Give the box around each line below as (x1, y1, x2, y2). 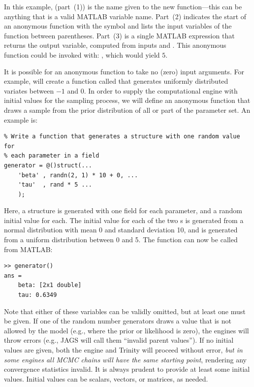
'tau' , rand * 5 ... (18, 181, 92, 189)
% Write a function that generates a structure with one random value (4, 133, 240, 140)
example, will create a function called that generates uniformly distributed (4, 76, 228, 86)
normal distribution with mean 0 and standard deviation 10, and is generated (4, 225, 238, 235)
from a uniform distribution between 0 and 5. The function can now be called (4, 234, 238, 245)
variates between (4, 85, 54, 96)
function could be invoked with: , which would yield (4, 49, 160, 60)
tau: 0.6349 (18, 291, 57, 299)
